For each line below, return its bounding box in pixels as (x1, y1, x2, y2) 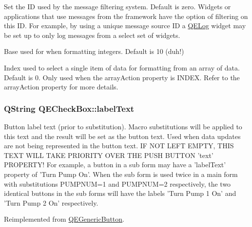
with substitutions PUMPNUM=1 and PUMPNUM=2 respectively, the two (4, 178, 231, 189)
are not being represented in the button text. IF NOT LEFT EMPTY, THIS (4, 140, 234, 151)
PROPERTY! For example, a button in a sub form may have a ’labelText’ (4, 159, 226, 170)
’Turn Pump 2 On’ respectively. (4, 197, 98, 208)
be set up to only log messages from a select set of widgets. (4, 30, 180, 40)
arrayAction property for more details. (4, 82, 118, 92)
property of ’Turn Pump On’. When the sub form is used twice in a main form (4, 169, 238, 179)
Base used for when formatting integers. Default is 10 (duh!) (4, 46, 184, 56)
